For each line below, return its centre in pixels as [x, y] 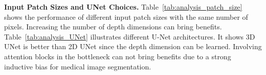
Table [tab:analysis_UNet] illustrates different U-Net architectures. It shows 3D [130, 36]
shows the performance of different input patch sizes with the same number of [126, 16]
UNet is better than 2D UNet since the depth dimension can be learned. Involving [133, 46]
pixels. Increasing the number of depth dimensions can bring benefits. [113, 27]
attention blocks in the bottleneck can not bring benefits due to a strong [118, 56]
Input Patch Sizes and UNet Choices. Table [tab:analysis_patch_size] [123, 7]
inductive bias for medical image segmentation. [78, 66]
